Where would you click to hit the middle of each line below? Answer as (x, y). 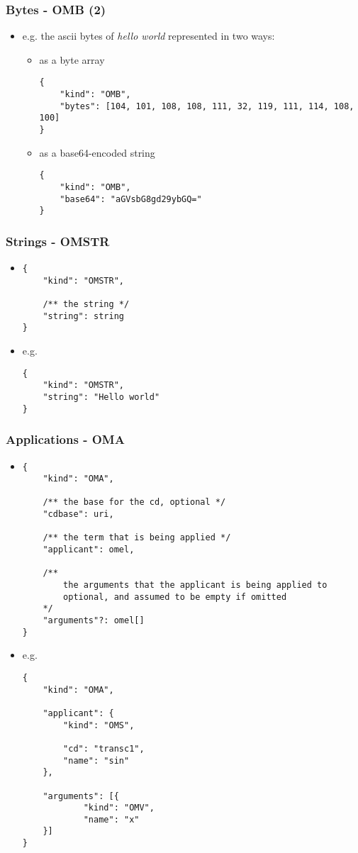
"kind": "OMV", (119, 808)
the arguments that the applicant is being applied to (195, 585)
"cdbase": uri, (78, 514)
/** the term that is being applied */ (137, 538)
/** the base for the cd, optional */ (134, 502)
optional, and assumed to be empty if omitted (175, 597)
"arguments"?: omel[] (94, 621)
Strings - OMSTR (58, 241)
